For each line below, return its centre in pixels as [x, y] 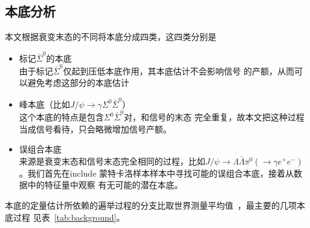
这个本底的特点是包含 [61, 117]
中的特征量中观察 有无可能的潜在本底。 [105, 185]
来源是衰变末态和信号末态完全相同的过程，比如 [112, 161]
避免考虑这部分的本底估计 [78, 83]
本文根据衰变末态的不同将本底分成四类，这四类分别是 [111, 37]
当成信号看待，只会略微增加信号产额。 [95, 129]
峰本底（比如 [44, 104]
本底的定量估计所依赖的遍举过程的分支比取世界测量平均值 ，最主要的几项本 [155, 205]
